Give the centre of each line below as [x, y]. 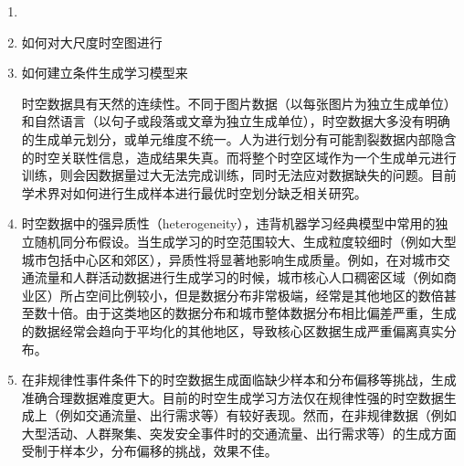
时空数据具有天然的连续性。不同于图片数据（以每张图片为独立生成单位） [239, 103]
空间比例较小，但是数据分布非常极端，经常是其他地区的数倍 [264, 295]
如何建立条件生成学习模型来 [105, 73]
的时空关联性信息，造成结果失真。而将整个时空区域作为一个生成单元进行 [239, 157]
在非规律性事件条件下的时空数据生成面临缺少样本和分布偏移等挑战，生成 [239, 380]
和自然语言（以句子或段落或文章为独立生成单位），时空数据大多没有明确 [236, 121]
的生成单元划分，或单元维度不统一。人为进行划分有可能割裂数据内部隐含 [239, 138]
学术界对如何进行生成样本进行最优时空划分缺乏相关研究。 [194, 192]
